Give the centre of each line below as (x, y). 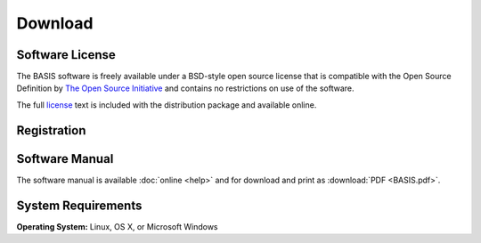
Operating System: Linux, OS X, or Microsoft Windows (117, 226)
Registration (51, 130)
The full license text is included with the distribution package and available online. (167, 105)
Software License (66, 55)
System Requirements (79, 205)
